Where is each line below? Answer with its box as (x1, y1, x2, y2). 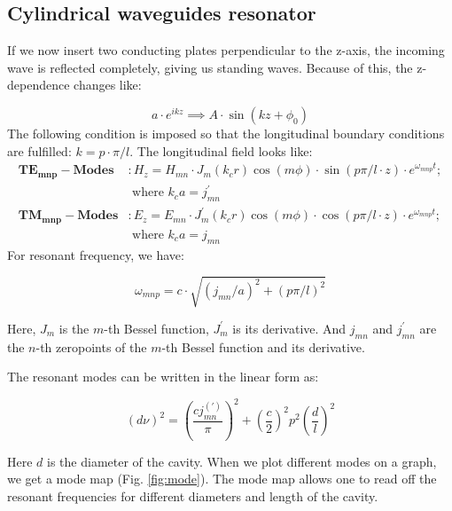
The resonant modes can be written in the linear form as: (7, 367, 319, 386)
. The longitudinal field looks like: (129, 141, 313, 160)
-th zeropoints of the (35, 337, 147, 356)
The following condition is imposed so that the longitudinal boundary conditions (7, 123, 445, 142)
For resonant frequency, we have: (7, 245, 184, 263)
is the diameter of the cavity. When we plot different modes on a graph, (47, 452, 437, 470)
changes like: (74, 75, 142, 94)
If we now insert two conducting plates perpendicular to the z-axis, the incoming (7, 41, 445, 59)
